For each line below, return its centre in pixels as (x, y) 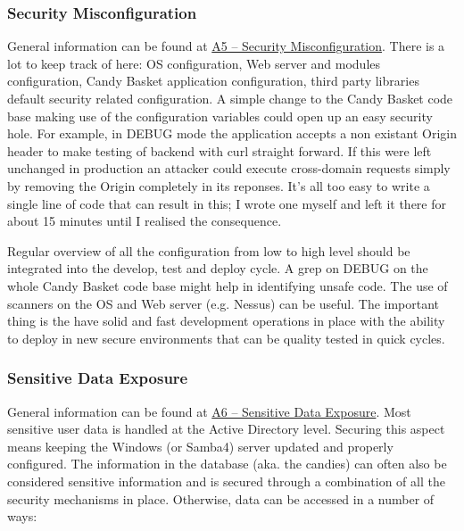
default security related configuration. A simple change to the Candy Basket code (230, 98)
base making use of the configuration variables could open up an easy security (220, 116)
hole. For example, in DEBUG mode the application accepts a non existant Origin (232, 133)
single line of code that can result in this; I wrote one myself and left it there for (227, 203)
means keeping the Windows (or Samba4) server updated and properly (200, 446)
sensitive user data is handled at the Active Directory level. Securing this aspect (226, 429)
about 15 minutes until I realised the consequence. (145, 221)
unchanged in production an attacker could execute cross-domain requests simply (229, 168)
